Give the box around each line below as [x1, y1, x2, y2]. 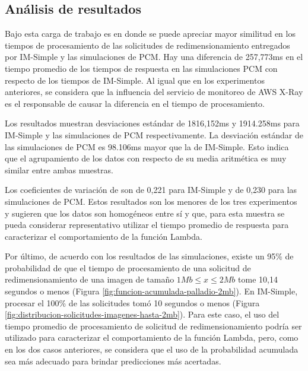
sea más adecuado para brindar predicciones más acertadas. [5, 354, 221, 367]
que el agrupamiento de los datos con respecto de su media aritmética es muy [5, 152, 287, 164]
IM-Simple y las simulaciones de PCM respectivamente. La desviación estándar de [5, 128, 303, 141]
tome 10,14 [238, 273, 278, 286]
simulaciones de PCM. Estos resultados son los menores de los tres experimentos [5, 195, 297, 207]
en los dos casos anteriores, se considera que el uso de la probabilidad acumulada [5, 343, 299, 356]
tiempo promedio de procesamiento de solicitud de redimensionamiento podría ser [5, 319, 302, 332]
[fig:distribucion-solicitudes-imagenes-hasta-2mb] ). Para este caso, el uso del [5, 308, 280, 321]
